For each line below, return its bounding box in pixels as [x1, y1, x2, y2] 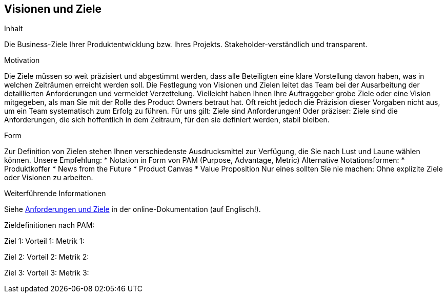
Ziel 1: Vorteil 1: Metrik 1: [4, 237, 85, 246]
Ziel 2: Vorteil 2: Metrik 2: [4, 252, 89, 262]
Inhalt [4, 24, 23, 33]
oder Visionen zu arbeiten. [4, 173, 93, 182]
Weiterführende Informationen [4, 189, 106, 198]
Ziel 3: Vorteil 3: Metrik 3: [4, 268, 89, 278]
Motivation [4, 56, 40, 65]
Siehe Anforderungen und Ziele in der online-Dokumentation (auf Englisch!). [4, 205, 261, 214]
